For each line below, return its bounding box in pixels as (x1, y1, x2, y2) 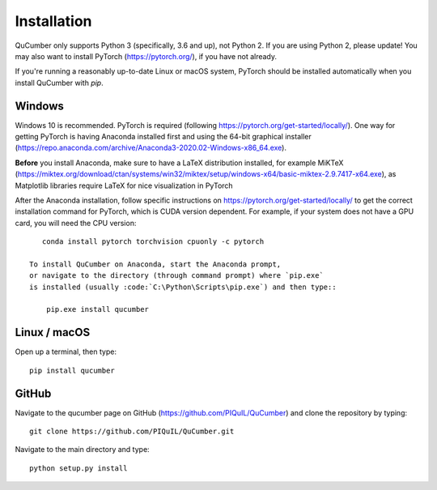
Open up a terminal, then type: (15, 347, 117, 356)
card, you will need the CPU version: (15, 218, 137, 228)
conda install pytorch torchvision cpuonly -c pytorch (41, 237, 265, 246)
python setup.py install (29, 463, 128, 473)
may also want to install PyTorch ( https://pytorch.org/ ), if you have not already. (15, 51, 278, 61)
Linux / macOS (15, 326, 91, 339)
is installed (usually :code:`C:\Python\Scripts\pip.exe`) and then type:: (29, 282, 337, 292)
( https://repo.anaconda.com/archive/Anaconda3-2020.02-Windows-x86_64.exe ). (15, 143, 287, 153)
